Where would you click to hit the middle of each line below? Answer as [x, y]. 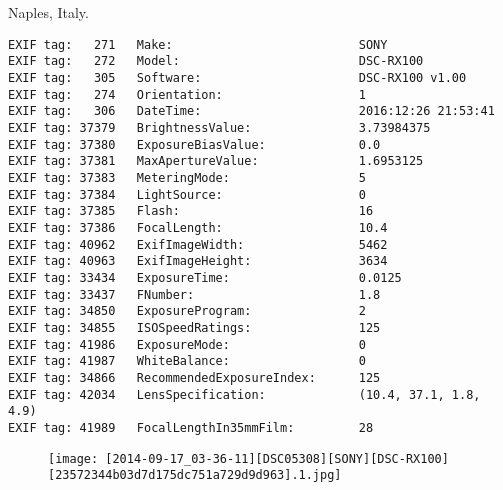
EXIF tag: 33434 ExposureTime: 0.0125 [205, 277]
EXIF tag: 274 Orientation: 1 [187, 94]
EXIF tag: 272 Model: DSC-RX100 [216, 61]
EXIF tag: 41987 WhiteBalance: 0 [187, 361]
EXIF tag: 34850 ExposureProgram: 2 [187, 311]
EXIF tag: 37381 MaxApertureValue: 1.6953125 [216, 161]
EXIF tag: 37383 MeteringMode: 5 [187, 178]
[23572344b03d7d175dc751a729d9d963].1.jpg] [195, 475]
